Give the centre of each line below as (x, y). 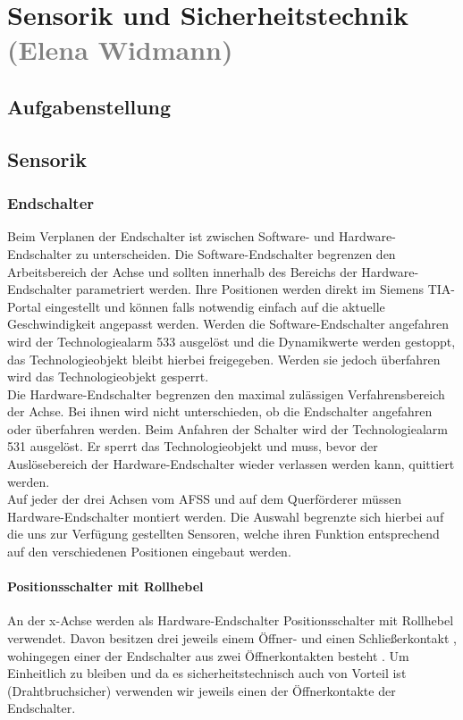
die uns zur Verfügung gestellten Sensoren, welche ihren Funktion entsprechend (223, 534)
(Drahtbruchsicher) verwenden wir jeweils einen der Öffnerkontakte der (202, 690)
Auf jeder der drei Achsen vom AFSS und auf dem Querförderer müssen (204, 499)
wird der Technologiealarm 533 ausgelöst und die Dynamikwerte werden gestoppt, (231, 341)
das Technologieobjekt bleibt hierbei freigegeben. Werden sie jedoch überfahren (224, 359)
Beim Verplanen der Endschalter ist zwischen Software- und (171, 236)
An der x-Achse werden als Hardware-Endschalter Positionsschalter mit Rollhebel (231, 620)
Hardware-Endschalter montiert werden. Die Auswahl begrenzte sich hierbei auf (226, 516)
